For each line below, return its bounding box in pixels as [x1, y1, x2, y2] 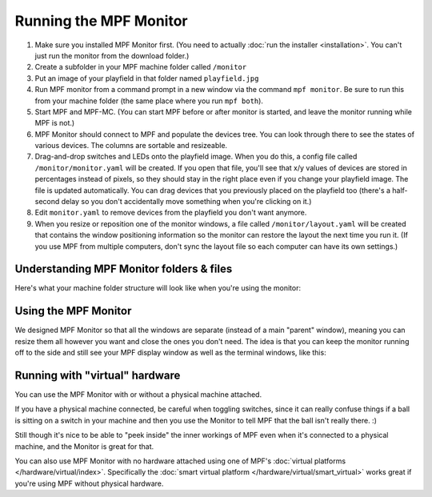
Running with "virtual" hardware [14, 368, 181, 382]
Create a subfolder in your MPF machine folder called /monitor [34, 62, 247, 72]
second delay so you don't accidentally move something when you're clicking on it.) [34, 197, 312, 206]
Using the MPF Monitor [14, 304, 132, 318]
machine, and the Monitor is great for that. [14, 441, 154, 451]
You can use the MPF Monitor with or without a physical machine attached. [14, 390, 262, 399]
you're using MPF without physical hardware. [14, 479, 164, 488]
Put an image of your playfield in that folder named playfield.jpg [34, 73, 259, 83]
